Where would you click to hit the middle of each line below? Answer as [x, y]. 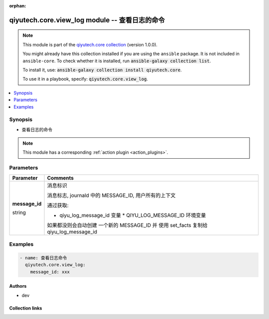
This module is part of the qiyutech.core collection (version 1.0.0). [90, 44]
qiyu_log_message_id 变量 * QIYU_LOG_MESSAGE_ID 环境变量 [133, 215]
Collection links [26, 308]
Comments [61, 178]
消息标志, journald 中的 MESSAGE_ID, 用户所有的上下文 [111, 195]
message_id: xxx [50, 272]
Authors [18, 286]
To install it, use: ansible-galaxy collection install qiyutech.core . [102, 70]
